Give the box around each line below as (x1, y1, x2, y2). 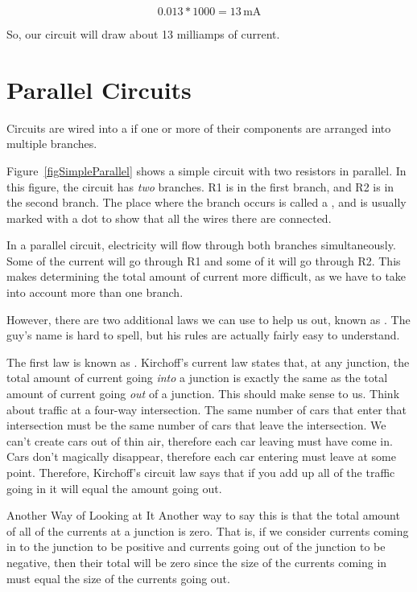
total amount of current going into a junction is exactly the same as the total (6, 369, 388, 386)
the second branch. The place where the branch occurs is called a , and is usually (6, 194, 407, 211)
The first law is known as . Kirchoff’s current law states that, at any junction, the (6, 353, 410, 370)
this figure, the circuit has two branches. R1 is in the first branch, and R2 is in (6, 178, 394, 195)
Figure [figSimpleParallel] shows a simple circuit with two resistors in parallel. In (6, 162, 407, 179)
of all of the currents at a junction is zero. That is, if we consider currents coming (6, 522, 409, 539)
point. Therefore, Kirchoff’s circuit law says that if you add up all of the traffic (6, 464, 395, 480)
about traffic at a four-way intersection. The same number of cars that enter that (6, 401, 407, 417)
